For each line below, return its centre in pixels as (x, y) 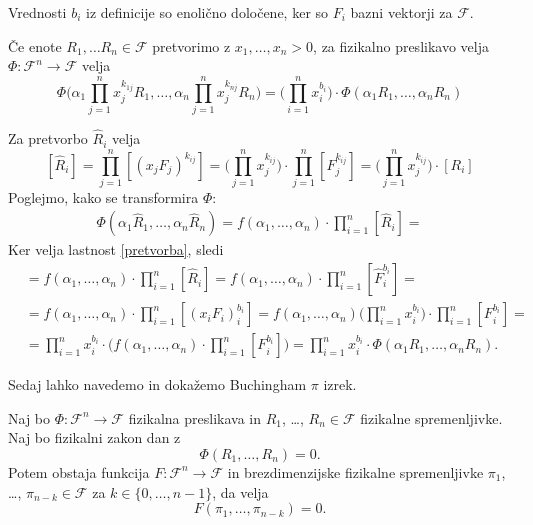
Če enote (35, 45)
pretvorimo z (191, 45)
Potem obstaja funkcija (79, 471)
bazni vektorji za (401, 12)
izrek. (340, 384)
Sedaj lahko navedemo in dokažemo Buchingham (157, 384)
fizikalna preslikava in (195, 417)
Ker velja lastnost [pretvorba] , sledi (116, 249)
